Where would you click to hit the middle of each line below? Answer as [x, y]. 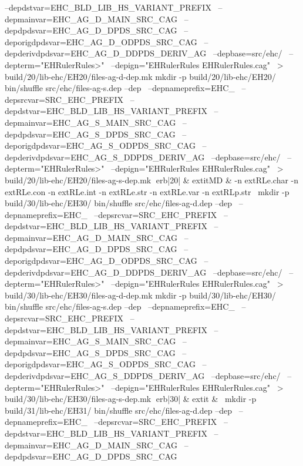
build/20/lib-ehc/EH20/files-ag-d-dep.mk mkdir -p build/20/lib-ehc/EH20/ [140, 76]
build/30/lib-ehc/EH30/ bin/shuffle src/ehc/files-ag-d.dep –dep [119, 203]
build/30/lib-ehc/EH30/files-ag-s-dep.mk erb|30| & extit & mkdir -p [131, 399]
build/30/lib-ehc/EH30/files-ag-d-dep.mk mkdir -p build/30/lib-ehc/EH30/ [140, 295]
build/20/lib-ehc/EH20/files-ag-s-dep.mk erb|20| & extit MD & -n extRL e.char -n [152, 180]
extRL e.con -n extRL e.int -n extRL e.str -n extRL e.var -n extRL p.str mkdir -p [147, 191]
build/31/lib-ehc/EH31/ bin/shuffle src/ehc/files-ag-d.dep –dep [119, 410]
